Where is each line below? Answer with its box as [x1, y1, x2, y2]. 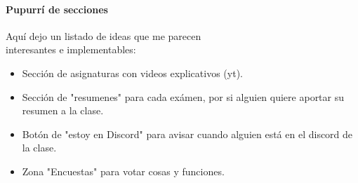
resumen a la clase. [22, 103, 104, 118]
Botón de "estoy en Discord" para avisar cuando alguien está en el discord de [22, 126, 353, 141]
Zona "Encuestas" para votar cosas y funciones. [22, 163, 225, 178]
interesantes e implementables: [6, 42, 136, 57]
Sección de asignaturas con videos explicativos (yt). [22, 65, 243, 80]
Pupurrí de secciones [6, 1, 108, 16]
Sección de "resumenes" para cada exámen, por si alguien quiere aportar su [22, 89, 345, 104]
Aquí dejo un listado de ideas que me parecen [6, 28, 201, 43]
